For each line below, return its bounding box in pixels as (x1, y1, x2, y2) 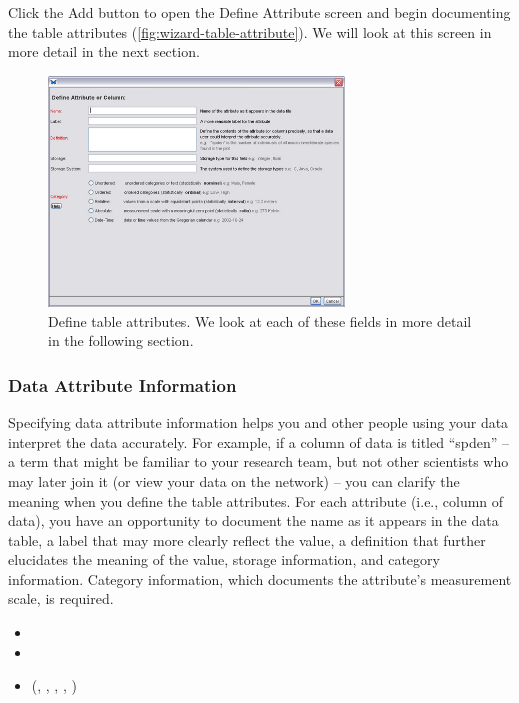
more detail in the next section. (8, 41, 200, 62)
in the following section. (48, 330, 194, 351)
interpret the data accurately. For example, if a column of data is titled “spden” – (8, 431, 510, 452)
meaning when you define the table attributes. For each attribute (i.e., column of (8, 490, 504, 511)
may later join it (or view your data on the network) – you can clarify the (8, 470, 460, 491)
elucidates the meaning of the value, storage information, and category (8, 549, 440, 570)
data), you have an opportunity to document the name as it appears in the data (8, 510, 499, 531)
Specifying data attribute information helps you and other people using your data (8, 412, 509, 433)
